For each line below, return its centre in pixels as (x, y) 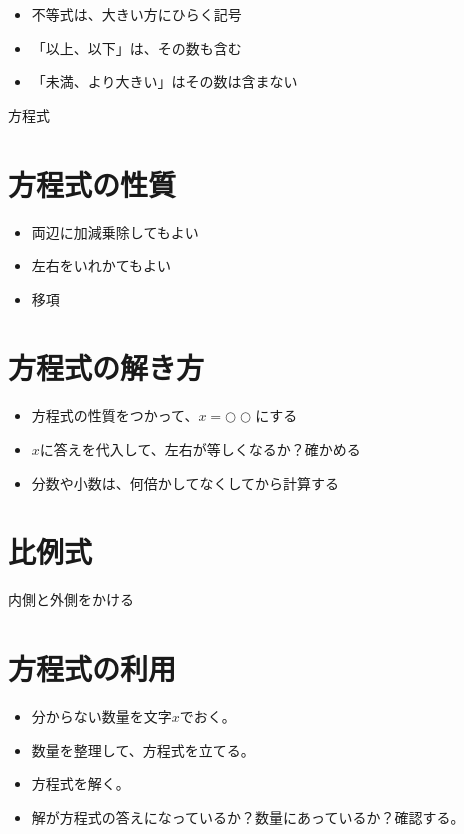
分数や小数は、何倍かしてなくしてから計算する (185, 482)
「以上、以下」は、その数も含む (136, 47)
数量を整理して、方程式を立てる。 (143, 749)
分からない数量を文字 (101, 716)
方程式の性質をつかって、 (115, 415)
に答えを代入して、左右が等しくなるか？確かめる (200, 449)
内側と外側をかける (71, 599)
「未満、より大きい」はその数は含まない (164, 81)
